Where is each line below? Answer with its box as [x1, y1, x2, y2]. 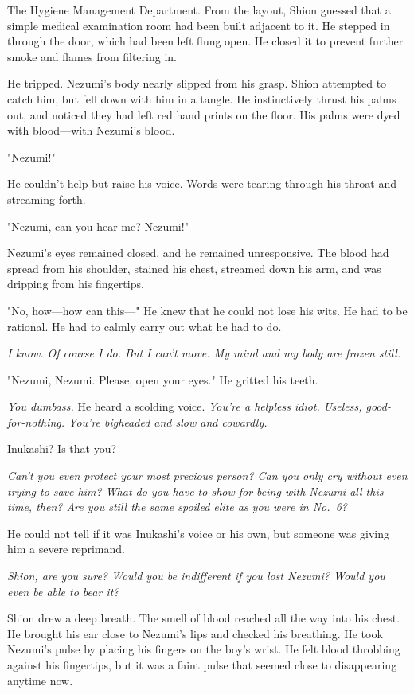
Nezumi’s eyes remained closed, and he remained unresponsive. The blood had [7, 244, 389, 261]
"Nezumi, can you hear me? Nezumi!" [7, 217, 189, 234]
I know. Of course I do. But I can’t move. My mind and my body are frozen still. [7, 345, 401, 361]
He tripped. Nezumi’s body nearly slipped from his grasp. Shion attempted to [7, 75, 387, 92]
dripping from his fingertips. [7, 275, 144, 292]
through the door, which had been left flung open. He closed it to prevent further [7, 33, 404, 49]
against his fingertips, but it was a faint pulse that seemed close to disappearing [7, 657, 397, 673]
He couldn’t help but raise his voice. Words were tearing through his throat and [7, 175, 397, 192]
